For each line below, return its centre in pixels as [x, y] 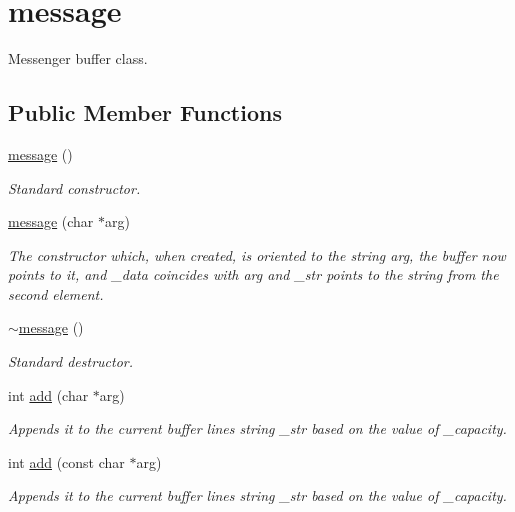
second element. [56, 293]
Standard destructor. [71, 361]
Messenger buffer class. [78, 58]
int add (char [48, 394]
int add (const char [66, 461]
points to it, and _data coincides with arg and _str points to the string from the [253, 274]
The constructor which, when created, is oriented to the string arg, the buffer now [257, 254]
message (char [51, 221]
